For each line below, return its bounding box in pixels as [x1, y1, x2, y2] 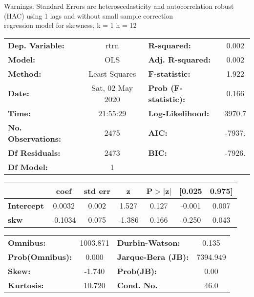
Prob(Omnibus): [8, 251, 72, 262]
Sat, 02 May [91, 82, 133, 93]
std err [84, 185, 110, 196]
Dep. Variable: [8, 39, 64, 51]
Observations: [8, 132, 62, 144]
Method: [8, 67, 42, 79]
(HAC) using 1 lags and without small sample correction [4, 10, 173, 21]
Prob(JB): [117, 265, 157, 276]
